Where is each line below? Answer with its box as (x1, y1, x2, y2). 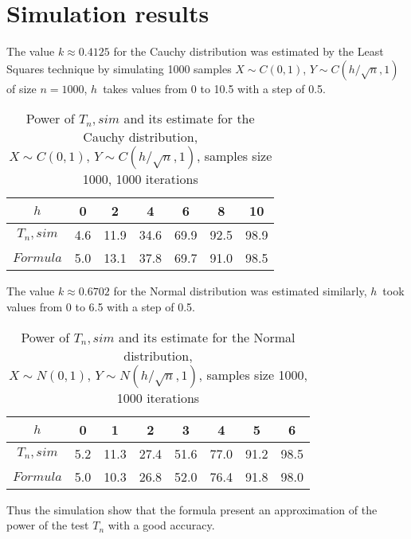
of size (6, 80, 37, 96)
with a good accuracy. (108, 517, 215, 533)
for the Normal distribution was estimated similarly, (113, 283, 367, 299)
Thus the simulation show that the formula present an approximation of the (6, 501, 378, 518)
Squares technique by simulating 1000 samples (6, 60, 232, 76)
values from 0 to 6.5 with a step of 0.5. (6, 298, 196, 314)
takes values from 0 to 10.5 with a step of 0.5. (103, 80, 327, 96)
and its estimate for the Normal (118, 327, 296, 346)
